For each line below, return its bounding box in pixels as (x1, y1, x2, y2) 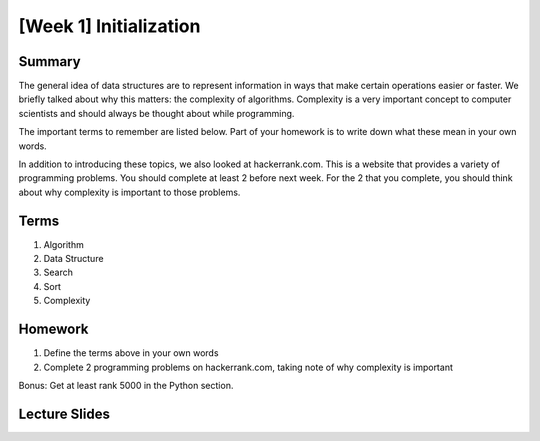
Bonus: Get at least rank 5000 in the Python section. (18, 379, 234, 391)
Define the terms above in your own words (43, 347, 219, 359)
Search (43, 266, 74, 279)
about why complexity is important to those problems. (18, 186, 241, 198)
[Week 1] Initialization (18, 15, 201, 37)
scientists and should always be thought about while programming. (18, 107, 295, 119)
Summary (18, 53, 81, 70)
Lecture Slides (18, 405, 110, 422)
